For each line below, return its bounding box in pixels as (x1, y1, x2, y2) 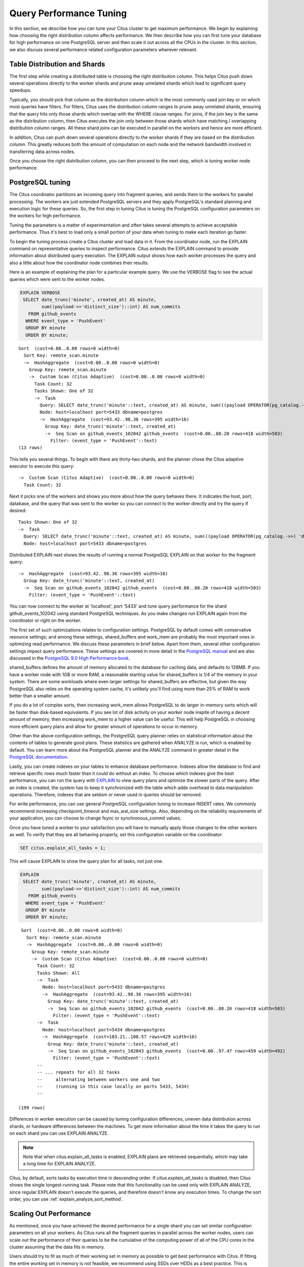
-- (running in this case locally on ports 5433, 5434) (37, 1084, 189, 1089)
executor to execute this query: (9, 463, 74, 469)
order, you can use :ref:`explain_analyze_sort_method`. (9, 1196, 124, 1202)
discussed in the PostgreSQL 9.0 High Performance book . (9, 655, 130, 661)
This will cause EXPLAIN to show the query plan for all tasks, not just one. (9, 858, 163, 864)
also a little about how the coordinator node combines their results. (9, 259, 149, 266)
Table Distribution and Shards (9, 60, 105, 68)
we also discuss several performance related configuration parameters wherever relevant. (9, 46, 198, 53)
